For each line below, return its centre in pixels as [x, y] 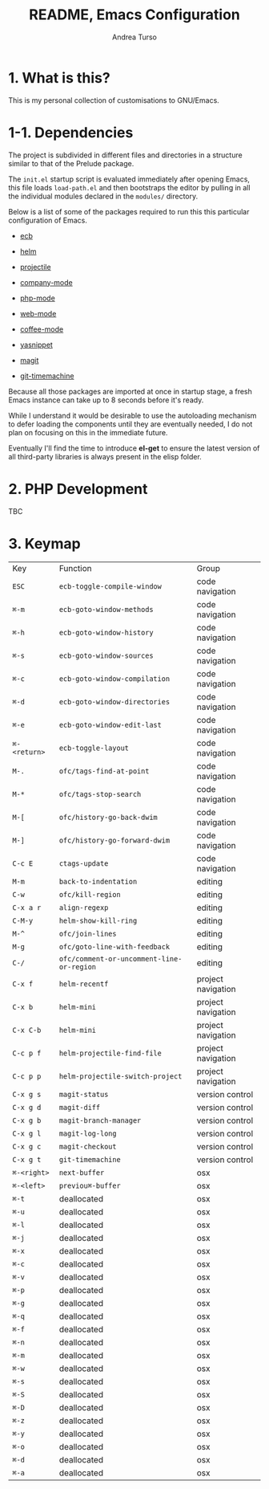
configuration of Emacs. [48, 220]
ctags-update [84, 863]
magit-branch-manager [100, 1120]
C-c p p [27, 1076]
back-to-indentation [98, 881]
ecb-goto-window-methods [106, 609]
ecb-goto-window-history [106, 632]
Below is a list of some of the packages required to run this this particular [129, 211]
